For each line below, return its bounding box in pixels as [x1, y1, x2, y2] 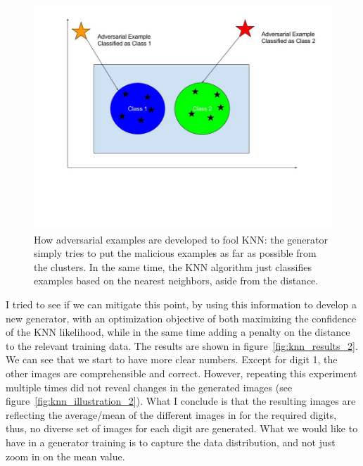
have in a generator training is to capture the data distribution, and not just [6, 434, 336, 449]
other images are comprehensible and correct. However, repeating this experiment [6, 365, 357, 380]
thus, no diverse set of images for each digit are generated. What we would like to [6, 421, 358, 436]
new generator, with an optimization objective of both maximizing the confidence [6, 310, 357, 325]
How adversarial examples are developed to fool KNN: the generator [34, 232, 328, 246]
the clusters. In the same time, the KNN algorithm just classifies [34, 259, 312, 274]
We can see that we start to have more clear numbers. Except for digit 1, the [6, 352, 338, 367]
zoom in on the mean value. [6, 448, 125, 463]
